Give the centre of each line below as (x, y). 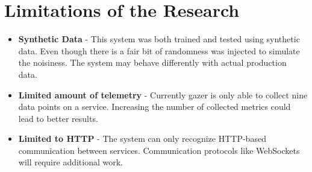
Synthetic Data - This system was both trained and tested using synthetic (159, 39)
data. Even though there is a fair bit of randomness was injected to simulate (159, 50)
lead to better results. (58, 118)
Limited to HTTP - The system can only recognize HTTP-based (142, 139)
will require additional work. (71, 162)
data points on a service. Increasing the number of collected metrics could (154, 107)
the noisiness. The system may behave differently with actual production (152, 62)
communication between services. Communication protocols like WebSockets (159, 150)
